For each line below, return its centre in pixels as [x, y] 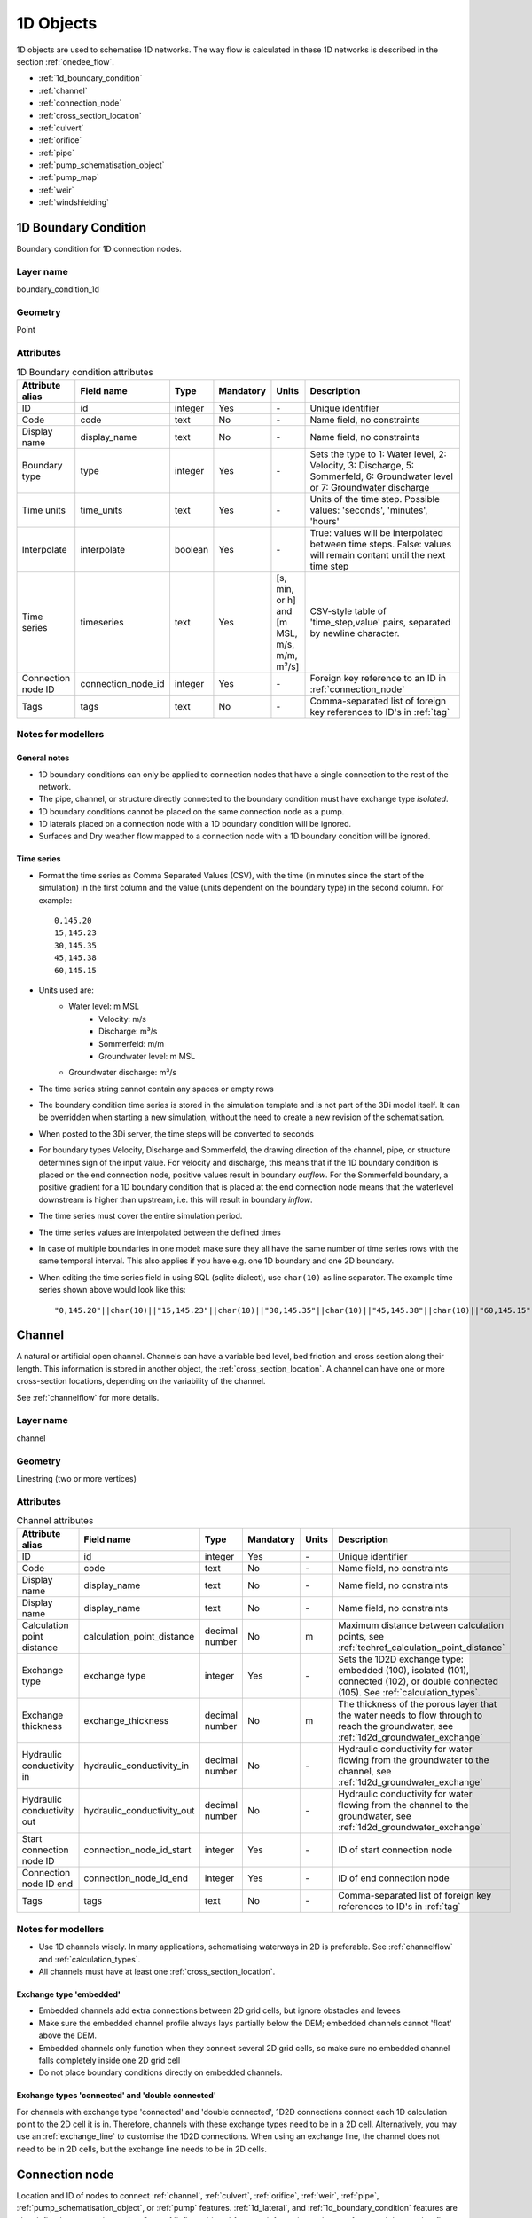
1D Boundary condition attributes [85, 372]
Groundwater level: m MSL [147, 1056]
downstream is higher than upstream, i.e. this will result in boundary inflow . [176, 1199]
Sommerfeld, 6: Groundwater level [382, 476]
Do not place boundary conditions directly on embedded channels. [160, 2072]
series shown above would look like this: [112, 1290]
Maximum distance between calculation [421, 1625]
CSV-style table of [348, 610]
